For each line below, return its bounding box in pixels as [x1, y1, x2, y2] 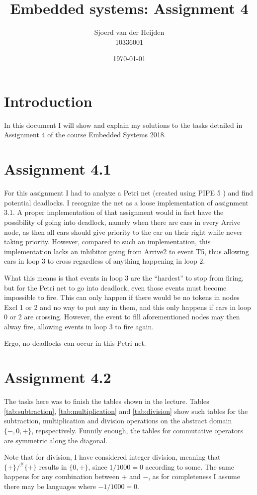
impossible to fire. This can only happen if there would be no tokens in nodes [4, 292, 240, 302]
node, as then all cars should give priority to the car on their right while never [4, 226, 243, 237]
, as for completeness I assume [148, 471, 240, 482]
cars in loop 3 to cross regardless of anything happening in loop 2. [4, 256, 205, 266]
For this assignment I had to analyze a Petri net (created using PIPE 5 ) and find [4, 188, 254, 198]
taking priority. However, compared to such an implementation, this [4, 236, 211, 247]
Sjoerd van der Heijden [94, 27, 165, 37]
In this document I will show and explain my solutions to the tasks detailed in [4, 119, 243, 130]
